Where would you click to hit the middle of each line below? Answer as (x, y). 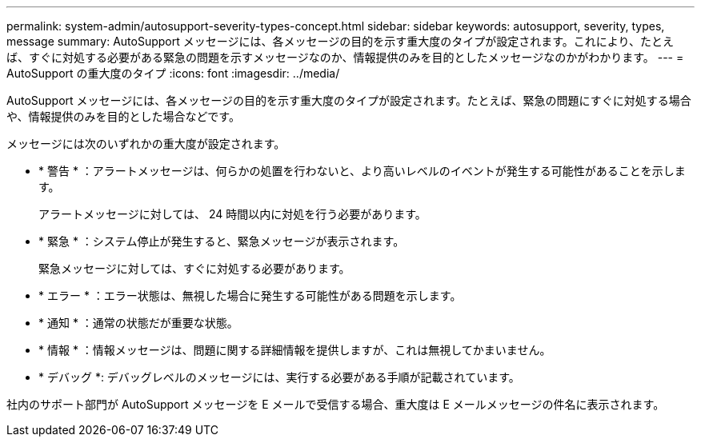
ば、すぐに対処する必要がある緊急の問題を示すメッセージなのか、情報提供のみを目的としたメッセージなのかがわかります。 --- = (345, 57)
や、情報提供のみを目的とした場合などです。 (123, 116)
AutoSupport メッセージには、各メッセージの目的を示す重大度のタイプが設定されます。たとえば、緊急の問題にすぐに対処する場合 (349, 100)
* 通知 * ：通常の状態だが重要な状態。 (138, 323)
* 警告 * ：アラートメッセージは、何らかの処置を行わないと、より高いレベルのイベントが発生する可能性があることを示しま (362, 171)
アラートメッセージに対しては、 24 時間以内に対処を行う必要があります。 (232, 214)
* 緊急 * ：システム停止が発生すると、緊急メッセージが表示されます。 (222, 241)
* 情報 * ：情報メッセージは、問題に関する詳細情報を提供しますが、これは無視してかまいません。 (295, 350)
